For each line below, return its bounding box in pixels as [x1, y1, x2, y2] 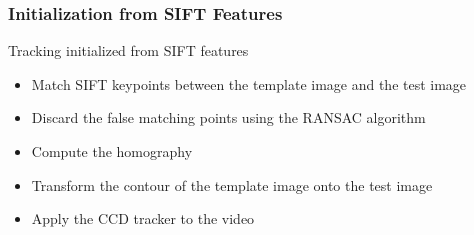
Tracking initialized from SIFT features [8, 40, 249, 61]
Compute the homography [31, 141, 193, 161]
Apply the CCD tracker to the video [31, 208, 255, 229]
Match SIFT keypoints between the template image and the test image [31, 73, 467, 94]
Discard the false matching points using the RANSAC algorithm [31, 107, 426, 128]
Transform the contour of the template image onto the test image [31, 174, 433, 195]
